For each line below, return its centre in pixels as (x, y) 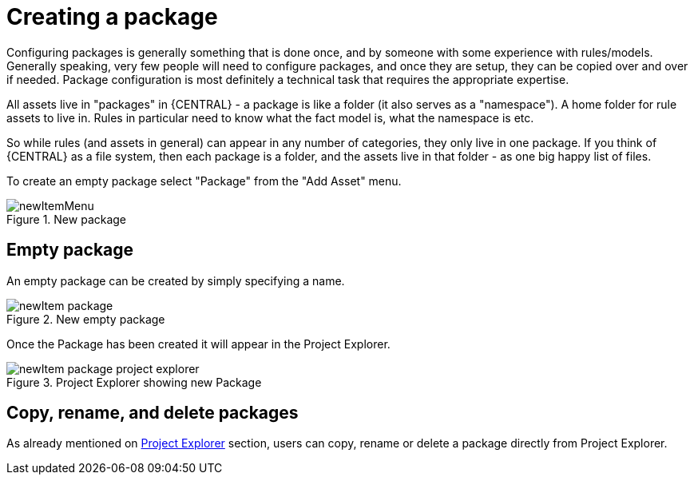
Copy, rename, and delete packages (153, 413)
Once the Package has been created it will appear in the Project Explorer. (198, 344)
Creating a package (112, 17)
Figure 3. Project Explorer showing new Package (134, 382)
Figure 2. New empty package (86, 319)
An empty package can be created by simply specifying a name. (176, 280)
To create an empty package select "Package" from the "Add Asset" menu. (204, 181)
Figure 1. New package (67, 219)
